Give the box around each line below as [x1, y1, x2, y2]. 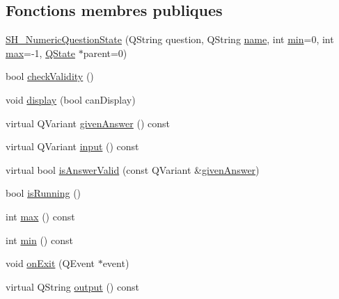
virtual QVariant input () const [6, 139, 139, 154]
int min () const [6, 232, 73, 247]
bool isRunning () [6, 186, 81, 200]
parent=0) [83, 45, 127, 60]
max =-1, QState [6, 45, 75, 60]
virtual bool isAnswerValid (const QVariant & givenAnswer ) [6, 162, 260, 177]
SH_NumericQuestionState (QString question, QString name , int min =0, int [6, 32, 334, 47]
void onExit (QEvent [6, 256, 95, 270]
